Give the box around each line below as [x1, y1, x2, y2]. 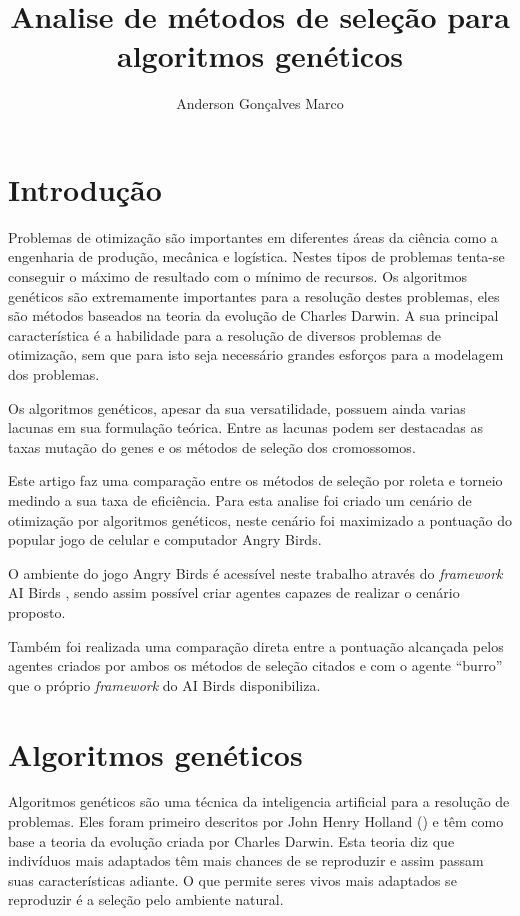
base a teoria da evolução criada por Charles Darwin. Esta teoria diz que [8, 830, 455, 851]
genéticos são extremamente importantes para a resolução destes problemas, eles [8, 285, 500, 306]
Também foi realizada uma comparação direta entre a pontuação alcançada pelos [8, 635, 504, 656]
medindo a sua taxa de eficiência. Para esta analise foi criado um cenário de [8, 489, 472, 510]
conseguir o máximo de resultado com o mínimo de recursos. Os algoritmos [8, 266, 468, 287]
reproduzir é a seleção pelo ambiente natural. [8, 889, 284, 910]
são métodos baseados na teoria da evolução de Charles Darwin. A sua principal [8, 305, 499, 326]
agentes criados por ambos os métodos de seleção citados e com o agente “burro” [8, 655, 503, 676]
